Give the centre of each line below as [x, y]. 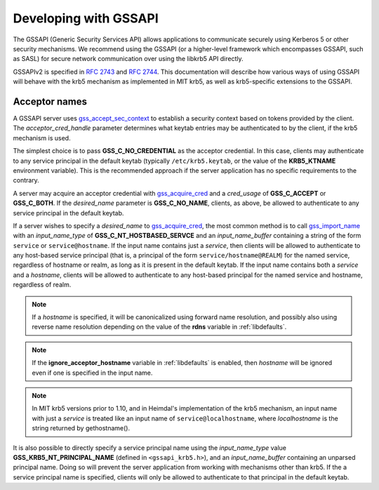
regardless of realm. [42, 285]
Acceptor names [50, 101]
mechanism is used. [42, 138]
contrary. [26, 180]
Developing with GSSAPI [86, 18]
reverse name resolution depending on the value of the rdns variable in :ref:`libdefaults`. [159, 327]
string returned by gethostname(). [81, 428]
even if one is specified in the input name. [92, 373]
